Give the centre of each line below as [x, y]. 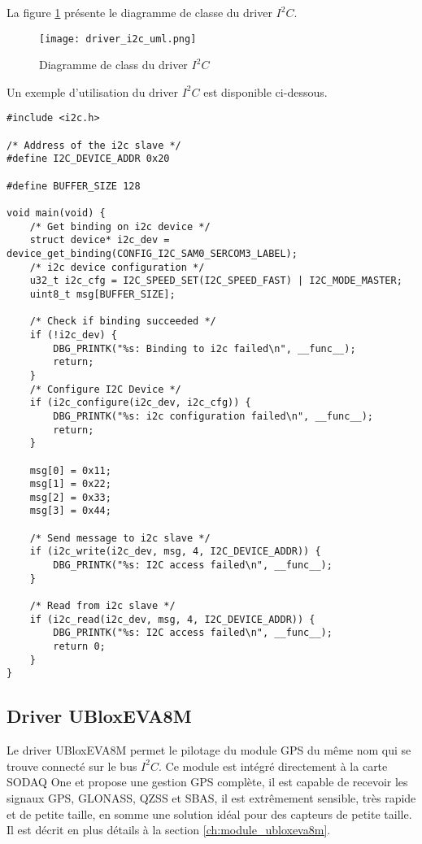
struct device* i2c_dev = [100, 240]
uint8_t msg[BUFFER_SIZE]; [102, 294]
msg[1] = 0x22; [70, 484]
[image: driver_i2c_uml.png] [118, 39]
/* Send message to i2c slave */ [120, 538]
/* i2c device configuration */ [117, 267]
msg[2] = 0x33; [70, 497]
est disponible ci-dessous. [265, 91]
